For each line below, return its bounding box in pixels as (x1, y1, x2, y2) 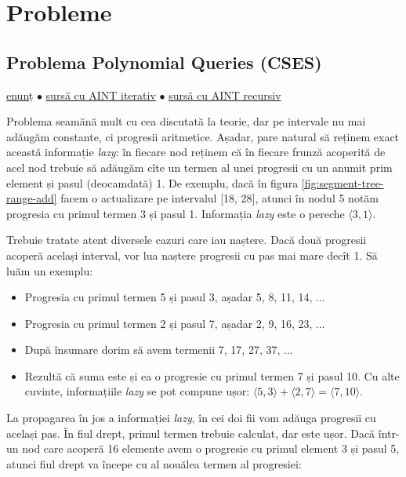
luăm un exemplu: (6, 262, 93, 279)
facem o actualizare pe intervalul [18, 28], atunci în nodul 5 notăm (60, 190, 379, 206)
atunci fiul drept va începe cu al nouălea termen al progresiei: (6, 455, 302, 472)
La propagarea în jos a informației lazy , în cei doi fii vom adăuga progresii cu (6, 410, 376, 426)
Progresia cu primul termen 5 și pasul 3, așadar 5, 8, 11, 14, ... (24, 289, 325, 305)
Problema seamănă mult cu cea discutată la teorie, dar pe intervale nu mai (6, 113, 366, 129)
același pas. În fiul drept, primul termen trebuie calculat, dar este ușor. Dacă (6, 424, 375, 441)
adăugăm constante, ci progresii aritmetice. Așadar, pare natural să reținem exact (6, 128, 400, 144)
